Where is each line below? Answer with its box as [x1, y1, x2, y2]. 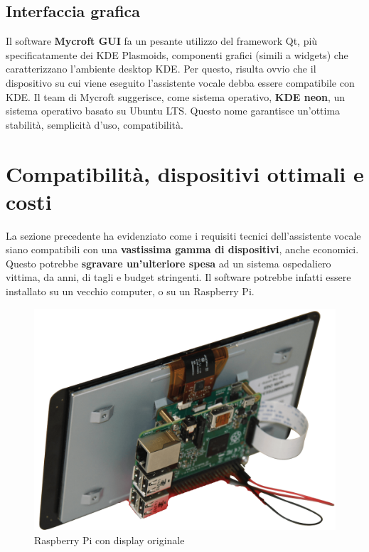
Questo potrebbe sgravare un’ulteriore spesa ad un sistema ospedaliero [6, 255, 331, 270]
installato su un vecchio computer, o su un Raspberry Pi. [6, 284, 255, 299]
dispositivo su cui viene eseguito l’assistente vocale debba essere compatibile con [6, 75, 355, 90]
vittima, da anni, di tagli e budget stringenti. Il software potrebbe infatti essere [6, 270, 351, 285]
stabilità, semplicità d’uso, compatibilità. [6, 117, 183, 132]
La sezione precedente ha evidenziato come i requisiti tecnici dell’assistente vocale [6, 228, 361, 243]
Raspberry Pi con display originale [34, 532, 185, 547]
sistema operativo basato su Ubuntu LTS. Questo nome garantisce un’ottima [6, 103, 341, 118]
